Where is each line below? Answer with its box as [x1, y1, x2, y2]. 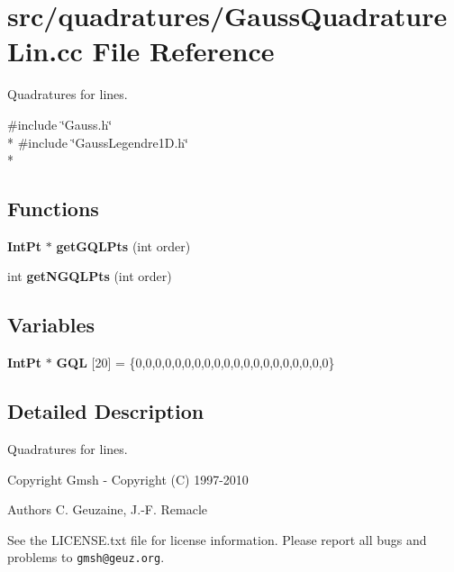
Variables [7, 311, 95, 339]
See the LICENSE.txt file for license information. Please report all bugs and [7, 530, 427, 549]
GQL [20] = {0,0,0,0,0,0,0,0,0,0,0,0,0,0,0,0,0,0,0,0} [56, 353, 335, 372]
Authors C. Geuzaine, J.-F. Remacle [7, 500, 208, 519]
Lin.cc [7, 32, 83, 69]
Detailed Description [7, 397, 204, 425]
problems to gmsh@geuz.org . [7, 548, 165, 567]
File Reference [92, 32, 275, 69]
